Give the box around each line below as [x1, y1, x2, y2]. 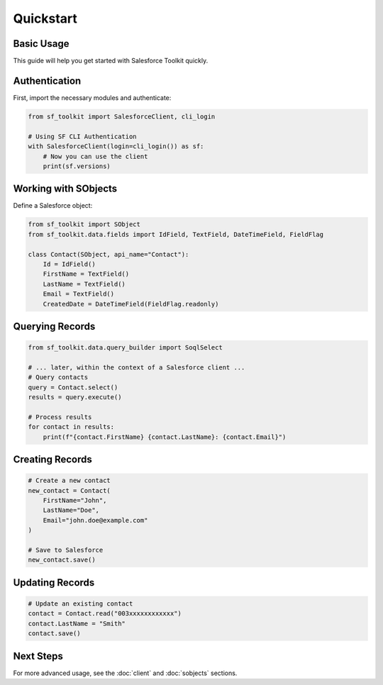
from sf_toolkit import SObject [28, 221, 141, 228]
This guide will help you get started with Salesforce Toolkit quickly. [13, 57, 209, 65]
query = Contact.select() [28, 383, 118, 391]
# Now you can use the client [43, 152, 148, 160]
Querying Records [13, 320, 96, 333]
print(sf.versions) [43, 162, 111, 170]
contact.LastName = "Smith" [28, 619, 126, 628]
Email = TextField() [43, 290, 115, 298]
